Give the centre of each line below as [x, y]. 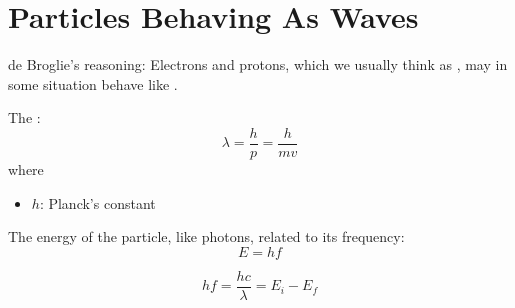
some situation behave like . [93, 83]
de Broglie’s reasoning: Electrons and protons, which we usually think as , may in [258, 64]
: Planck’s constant [97, 202]
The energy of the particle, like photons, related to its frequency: [206, 236]
